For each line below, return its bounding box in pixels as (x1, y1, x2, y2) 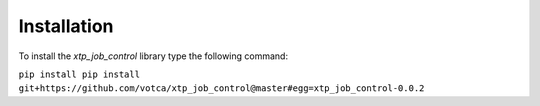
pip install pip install (18, 68, 140, 80)
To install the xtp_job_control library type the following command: (18, 50, 289, 62)
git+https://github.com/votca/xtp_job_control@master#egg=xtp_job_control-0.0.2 (18, 83, 425, 94)
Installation (18, 15, 114, 37)
